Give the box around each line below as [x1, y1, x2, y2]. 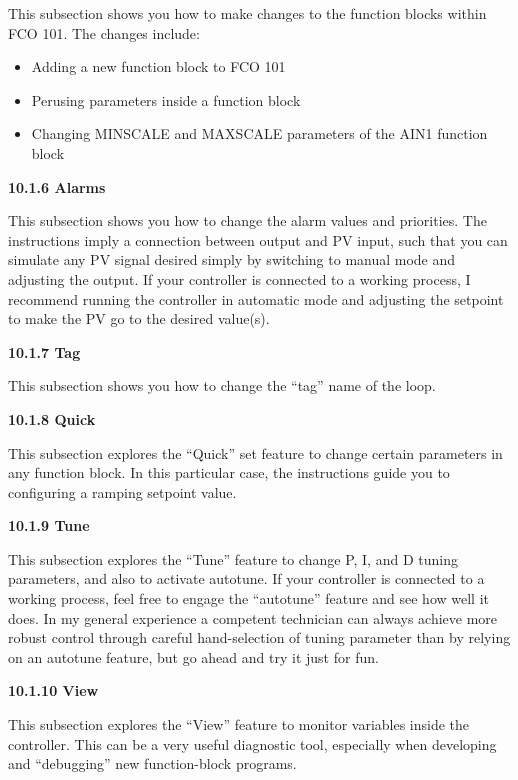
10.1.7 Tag [8, 341, 81, 362]
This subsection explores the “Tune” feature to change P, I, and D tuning [8, 548, 458, 569]
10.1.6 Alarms [8, 176, 106, 197]
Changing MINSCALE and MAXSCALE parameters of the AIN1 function [31, 123, 488, 144]
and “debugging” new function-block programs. [8, 753, 297, 774]
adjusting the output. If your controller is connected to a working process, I [8, 268, 471, 289]
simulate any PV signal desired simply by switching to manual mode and [8, 249, 456, 270]
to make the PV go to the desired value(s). [8, 308, 270, 329]
